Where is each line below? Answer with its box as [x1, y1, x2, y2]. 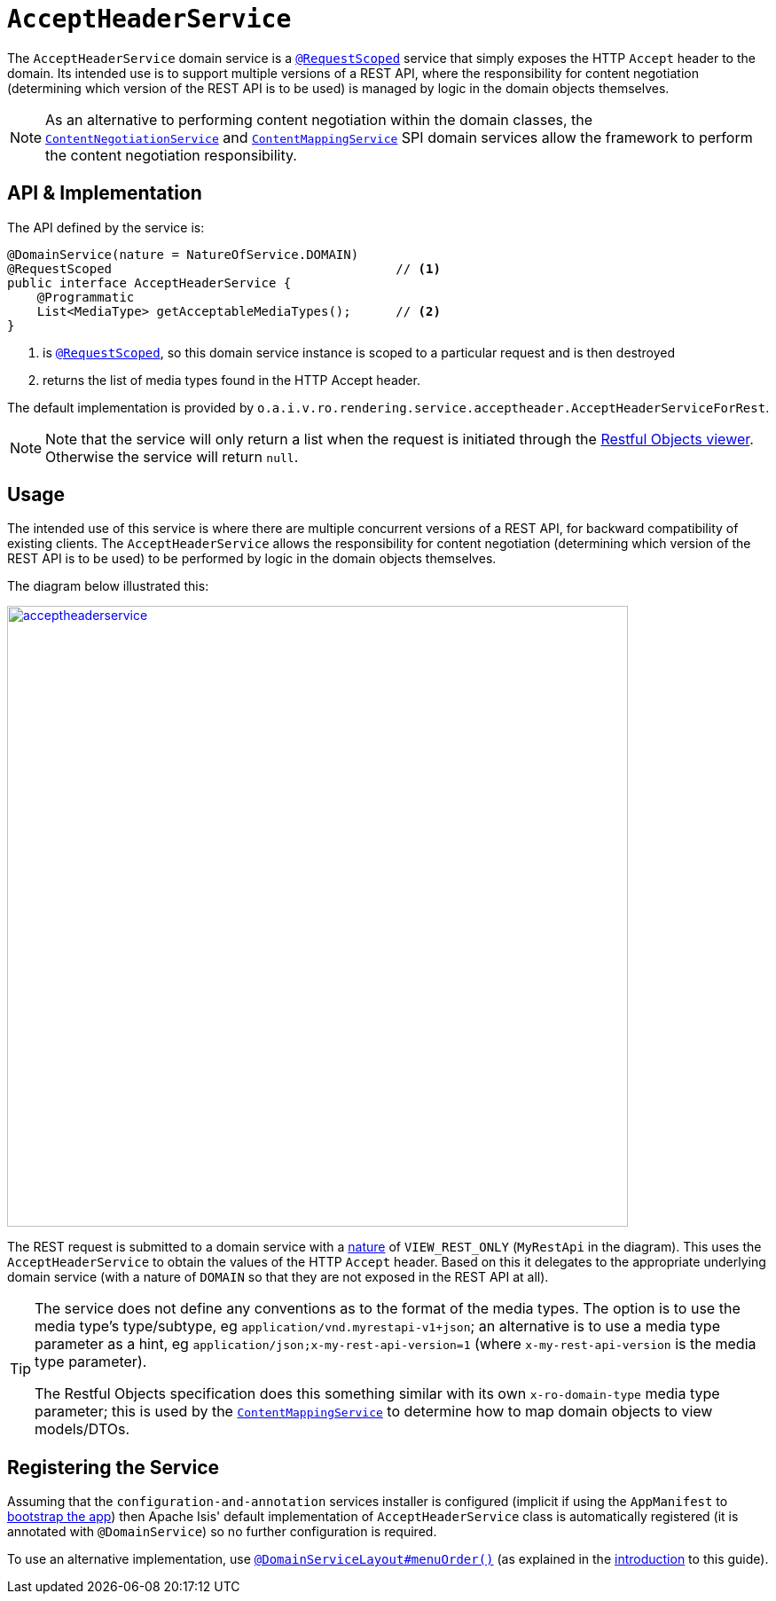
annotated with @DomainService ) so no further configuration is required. [7, 1524, 437, 1540]
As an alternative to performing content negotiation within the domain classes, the [45, 110, 593, 129]
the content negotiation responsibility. [45, 145, 297, 164]
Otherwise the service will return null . [45, 447, 299, 466]
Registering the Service [7, 1456, 219, 1479]
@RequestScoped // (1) [7, 261, 441, 276]
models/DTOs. [35, 1420, 130, 1439]
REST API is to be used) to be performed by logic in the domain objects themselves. [7, 551, 497, 567]
